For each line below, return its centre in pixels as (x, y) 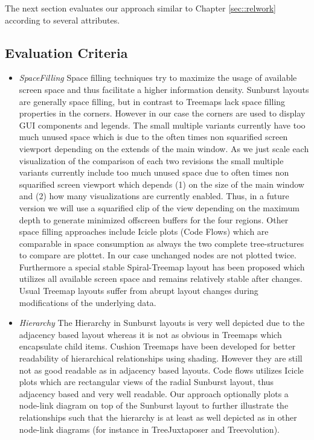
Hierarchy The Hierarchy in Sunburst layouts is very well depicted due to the (162, 323)
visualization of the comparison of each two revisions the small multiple (151, 160)
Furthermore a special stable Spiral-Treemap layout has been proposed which (162, 266)
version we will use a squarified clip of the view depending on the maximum (159, 207)
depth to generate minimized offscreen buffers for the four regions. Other (154, 219)
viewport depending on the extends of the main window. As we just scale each (164, 148)
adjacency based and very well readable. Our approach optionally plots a (154, 393)
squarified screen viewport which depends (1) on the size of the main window (162, 184)
